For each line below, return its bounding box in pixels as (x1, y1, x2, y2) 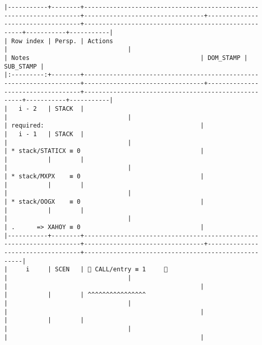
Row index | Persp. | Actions (11, 37, 113, 45)
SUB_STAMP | (4, 62, 44, 70)
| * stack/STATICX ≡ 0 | (4, 147, 204, 155)
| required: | (4, 122, 204, 130)
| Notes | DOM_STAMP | (4, 54, 248, 61)
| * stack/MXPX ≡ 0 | (4, 173, 204, 180)
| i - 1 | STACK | (4, 130, 84, 138)
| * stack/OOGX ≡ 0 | (4, 198, 204, 206)
